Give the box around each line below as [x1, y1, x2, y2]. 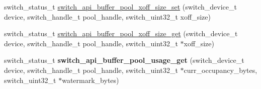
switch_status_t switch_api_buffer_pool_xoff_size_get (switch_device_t [4, 28, 238, 39]
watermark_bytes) [62, 74, 119, 85]
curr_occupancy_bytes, [184, 64, 257, 75]
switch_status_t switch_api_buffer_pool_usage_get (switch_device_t [4, 55, 244, 65]
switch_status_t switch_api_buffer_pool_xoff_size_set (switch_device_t [4, 2, 237, 12]
